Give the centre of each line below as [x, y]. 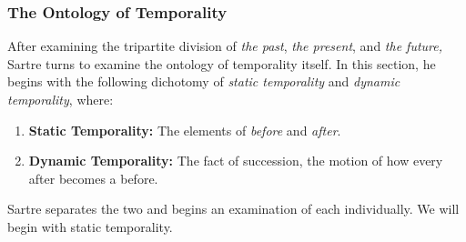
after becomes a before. [93, 178]
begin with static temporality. [90, 226]
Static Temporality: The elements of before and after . [185, 130]
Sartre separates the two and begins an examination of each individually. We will [233, 209]
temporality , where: [61, 99]
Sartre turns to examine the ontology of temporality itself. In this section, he [222, 63]
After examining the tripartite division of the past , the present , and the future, [225, 46]
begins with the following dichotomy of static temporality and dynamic [204, 81]
